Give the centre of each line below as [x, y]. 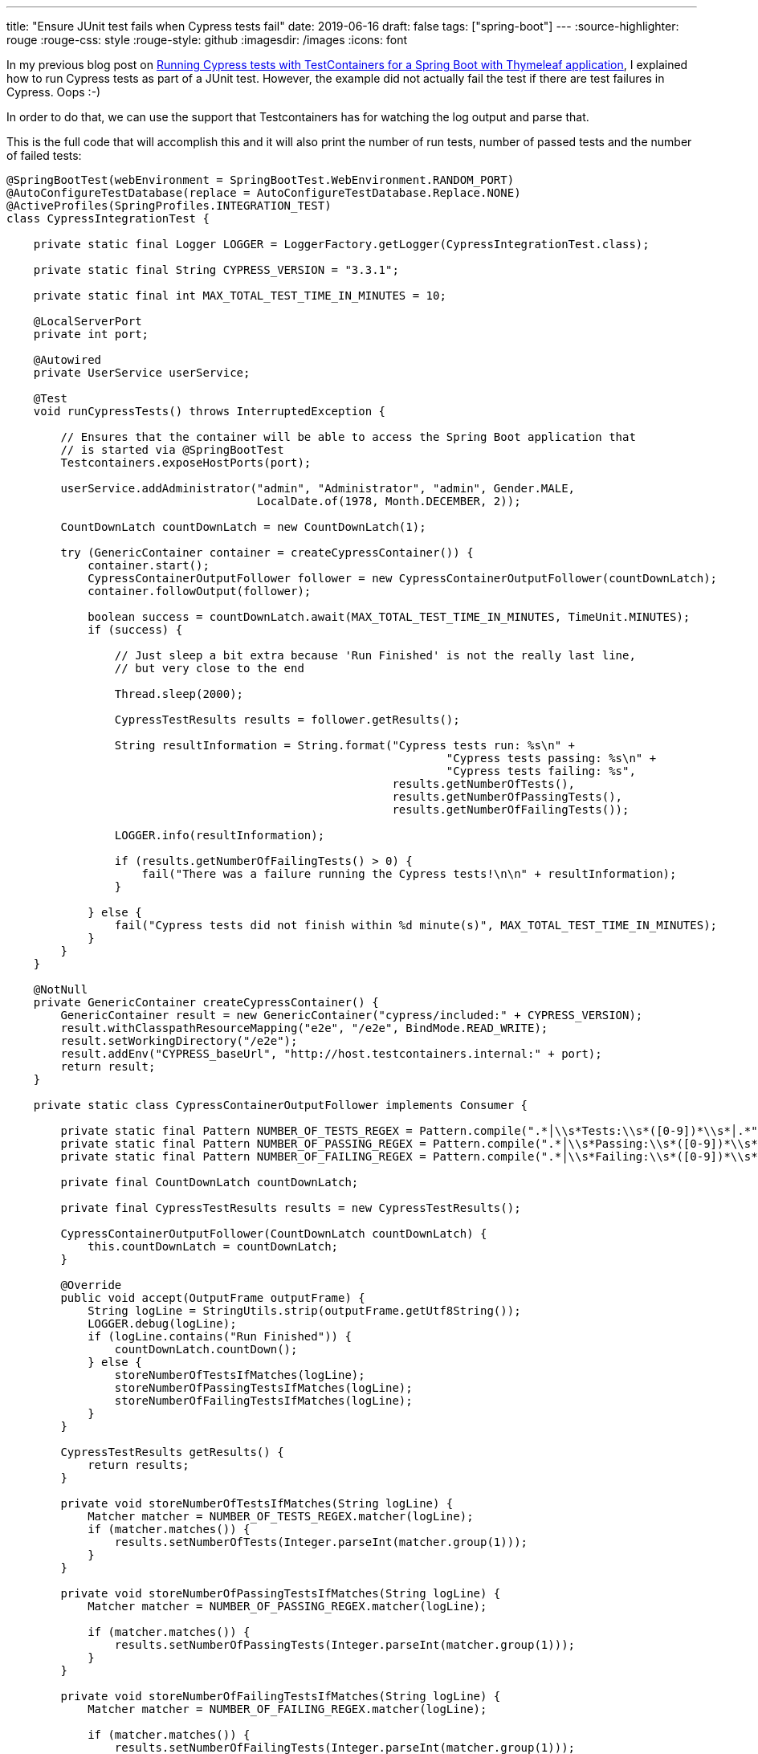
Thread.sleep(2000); [179, 694]
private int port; [91, 334]
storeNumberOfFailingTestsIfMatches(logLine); [263, 1401]
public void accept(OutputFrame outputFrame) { [213, 1298]
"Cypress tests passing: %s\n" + [551, 758]
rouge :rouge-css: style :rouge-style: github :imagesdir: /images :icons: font [207, 40]
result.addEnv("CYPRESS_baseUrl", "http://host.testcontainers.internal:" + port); [331, 1054]
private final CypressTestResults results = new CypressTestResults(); [291, 1208]
